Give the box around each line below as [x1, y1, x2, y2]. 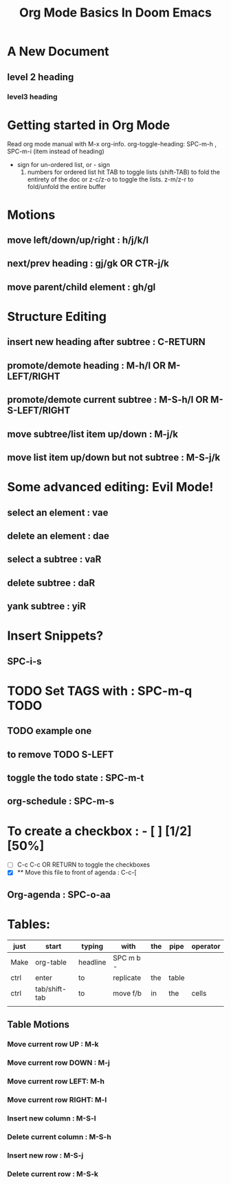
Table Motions [7, 1019, 70, 1031]
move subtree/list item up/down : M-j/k [7, 428, 179, 440]
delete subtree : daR [7, 577, 95, 589]
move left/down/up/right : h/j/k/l [7, 235, 149, 246]
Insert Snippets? [7, 628, 104, 644]
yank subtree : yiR [7, 600, 86, 612]
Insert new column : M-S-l [7, 1113, 96, 1123]
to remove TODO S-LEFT [7, 749, 114, 760]
